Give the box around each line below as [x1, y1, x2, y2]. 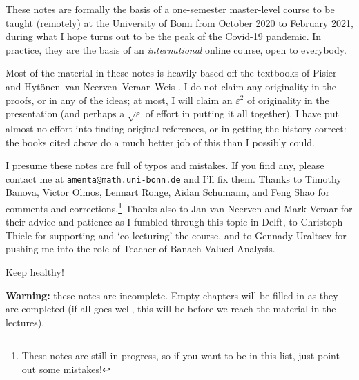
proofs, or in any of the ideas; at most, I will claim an [6, 92, 233, 107]
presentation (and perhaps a [6, 106, 125, 121]
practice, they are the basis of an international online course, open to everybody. [6, 42, 347, 57]
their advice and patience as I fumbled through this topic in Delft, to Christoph [6, 214, 343, 229]
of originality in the [247, 92, 329, 107]
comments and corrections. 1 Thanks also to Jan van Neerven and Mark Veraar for [6, 199, 353, 215]
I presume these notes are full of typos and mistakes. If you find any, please [6, 158, 324, 172]
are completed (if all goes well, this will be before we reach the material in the [6, 301, 336, 316]
